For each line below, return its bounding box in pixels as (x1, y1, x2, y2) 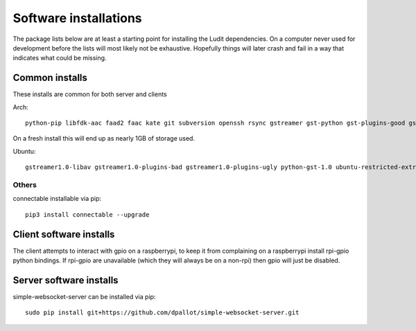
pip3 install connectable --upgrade (25, 211, 150, 218)
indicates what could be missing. (12, 54, 107, 62)
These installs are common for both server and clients (12, 90, 167, 98)
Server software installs (12, 274, 119, 286)
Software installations (12, 10, 142, 26)
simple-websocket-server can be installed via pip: (12, 292, 156, 301)
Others (12, 180, 37, 190)
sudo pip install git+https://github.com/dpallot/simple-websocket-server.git (25, 309, 300, 316)
